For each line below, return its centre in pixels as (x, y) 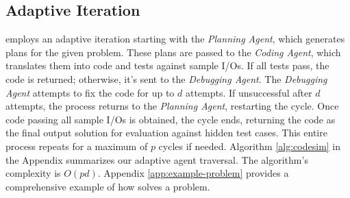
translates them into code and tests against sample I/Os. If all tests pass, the (167, 65)
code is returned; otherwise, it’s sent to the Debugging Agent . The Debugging (166, 78)
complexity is (33, 173)
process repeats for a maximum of (77, 146)
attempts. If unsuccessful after (249, 92)
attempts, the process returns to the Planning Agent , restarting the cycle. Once (172, 106)
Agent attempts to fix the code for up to (90, 92)
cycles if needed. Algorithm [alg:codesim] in (250, 146)
